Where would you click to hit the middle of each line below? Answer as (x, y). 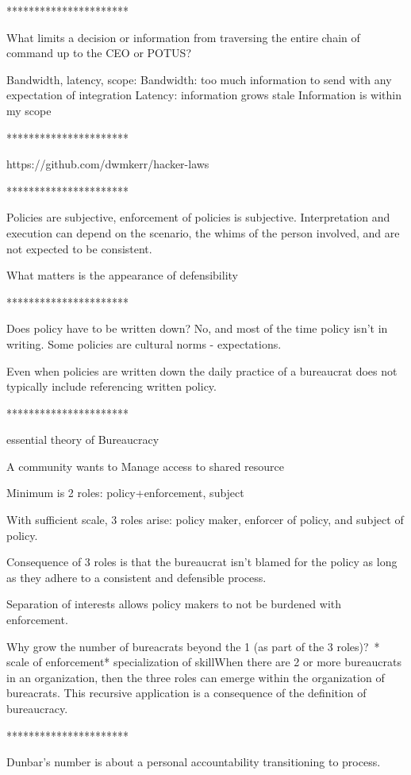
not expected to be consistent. (79, 248)
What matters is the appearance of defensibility (122, 275)
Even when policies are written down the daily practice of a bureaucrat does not (202, 370)
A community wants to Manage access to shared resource (146, 466)
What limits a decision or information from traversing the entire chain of (183, 37)
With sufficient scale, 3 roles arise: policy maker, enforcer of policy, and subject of (205, 520)
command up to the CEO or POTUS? (99, 53)
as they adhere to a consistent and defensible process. (136, 577)
